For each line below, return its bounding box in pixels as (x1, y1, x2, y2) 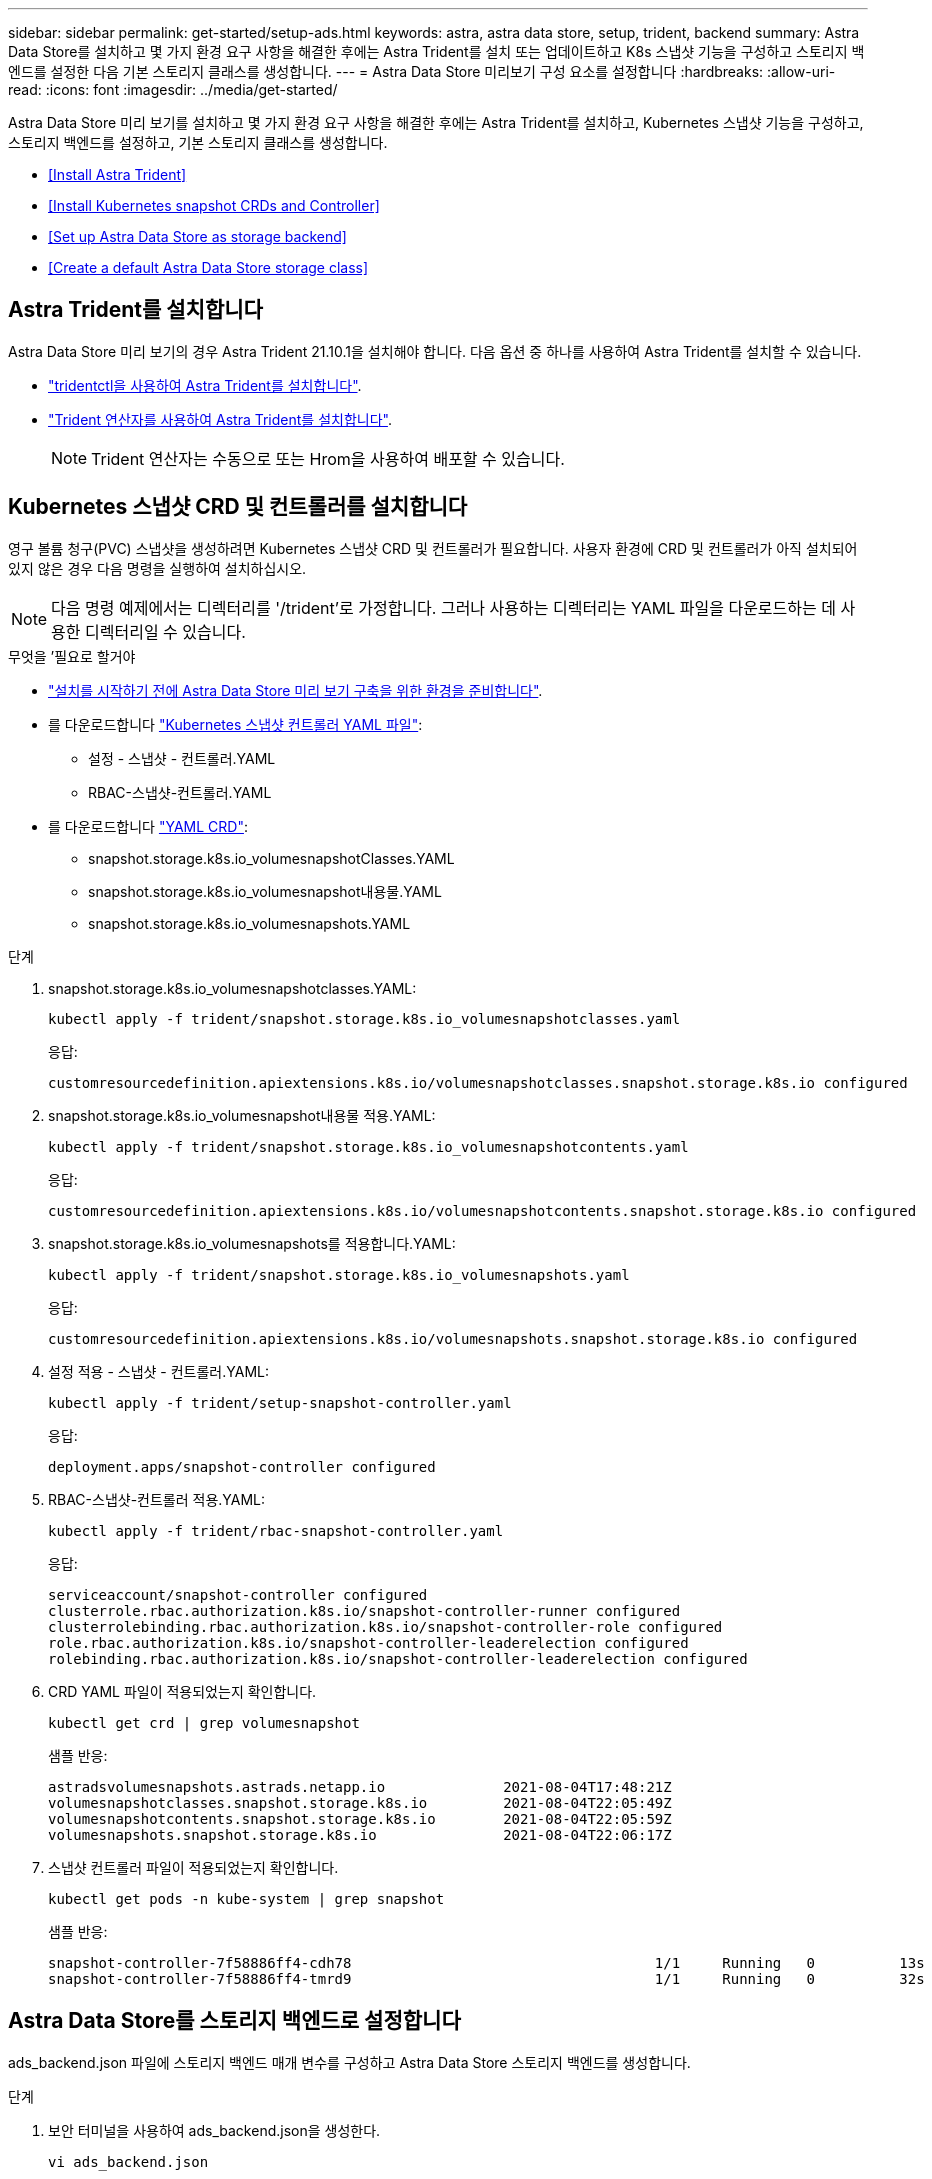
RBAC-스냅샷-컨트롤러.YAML (88, 783, 272, 801)
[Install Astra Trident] (48, 166, 187, 183)
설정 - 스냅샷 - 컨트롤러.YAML (88, 749, 276, 767)
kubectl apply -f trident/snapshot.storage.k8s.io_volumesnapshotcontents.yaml (48, 1138, 689, 1155)
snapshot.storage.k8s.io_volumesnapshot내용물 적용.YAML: (48, 1106, 436, 1124)
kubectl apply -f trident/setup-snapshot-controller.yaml (48, 1394, 512, 1411)
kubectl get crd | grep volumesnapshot (48, 1714, 360, 1731)
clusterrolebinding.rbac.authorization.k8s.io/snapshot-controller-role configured (48, 1618, 723, 1635)
